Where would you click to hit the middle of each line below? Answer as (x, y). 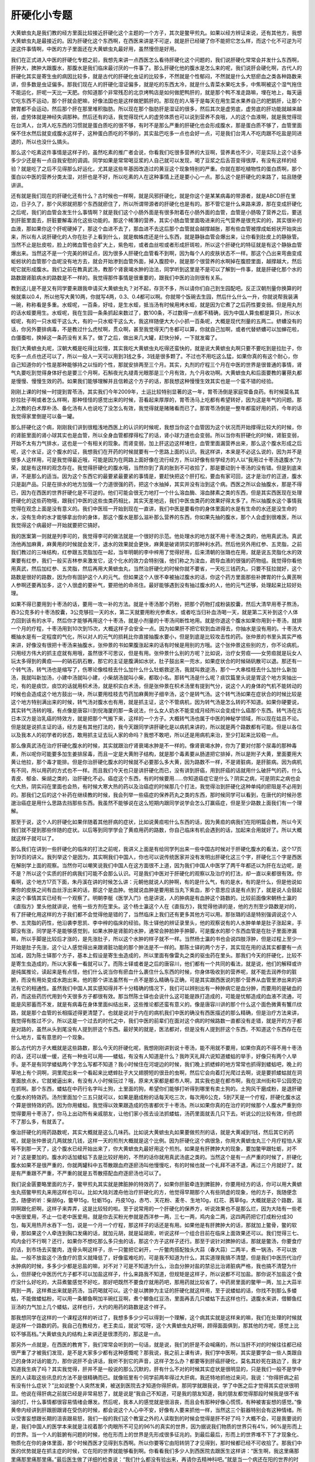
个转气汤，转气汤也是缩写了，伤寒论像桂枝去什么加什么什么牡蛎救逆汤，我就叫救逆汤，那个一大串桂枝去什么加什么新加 (154, 669)
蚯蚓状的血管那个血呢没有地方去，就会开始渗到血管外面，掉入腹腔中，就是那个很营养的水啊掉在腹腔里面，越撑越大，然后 (156, 261)
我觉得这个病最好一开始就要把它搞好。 (57, 525)
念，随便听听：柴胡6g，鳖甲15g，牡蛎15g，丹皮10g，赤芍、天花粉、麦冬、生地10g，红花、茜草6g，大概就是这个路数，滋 (156, 1200)
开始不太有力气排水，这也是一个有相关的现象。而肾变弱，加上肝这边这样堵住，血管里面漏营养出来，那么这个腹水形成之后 (156, 443)
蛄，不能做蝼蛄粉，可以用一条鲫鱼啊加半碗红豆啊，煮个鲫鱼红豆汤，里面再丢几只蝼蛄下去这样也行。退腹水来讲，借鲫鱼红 (156, 1299)
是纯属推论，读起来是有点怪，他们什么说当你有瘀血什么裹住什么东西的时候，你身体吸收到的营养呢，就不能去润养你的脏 (154, 971)
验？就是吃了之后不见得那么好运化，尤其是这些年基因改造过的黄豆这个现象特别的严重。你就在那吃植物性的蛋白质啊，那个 (156, 168)
